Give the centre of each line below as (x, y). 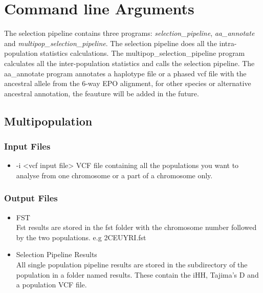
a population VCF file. (51, 285)
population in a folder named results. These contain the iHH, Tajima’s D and (137, 274)
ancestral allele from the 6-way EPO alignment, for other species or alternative (128, 83)
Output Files (31, 198)
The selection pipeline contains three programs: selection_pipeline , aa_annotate (129, 33)
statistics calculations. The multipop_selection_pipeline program (143, 53)
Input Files (27, 146)
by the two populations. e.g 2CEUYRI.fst (81, 237)
